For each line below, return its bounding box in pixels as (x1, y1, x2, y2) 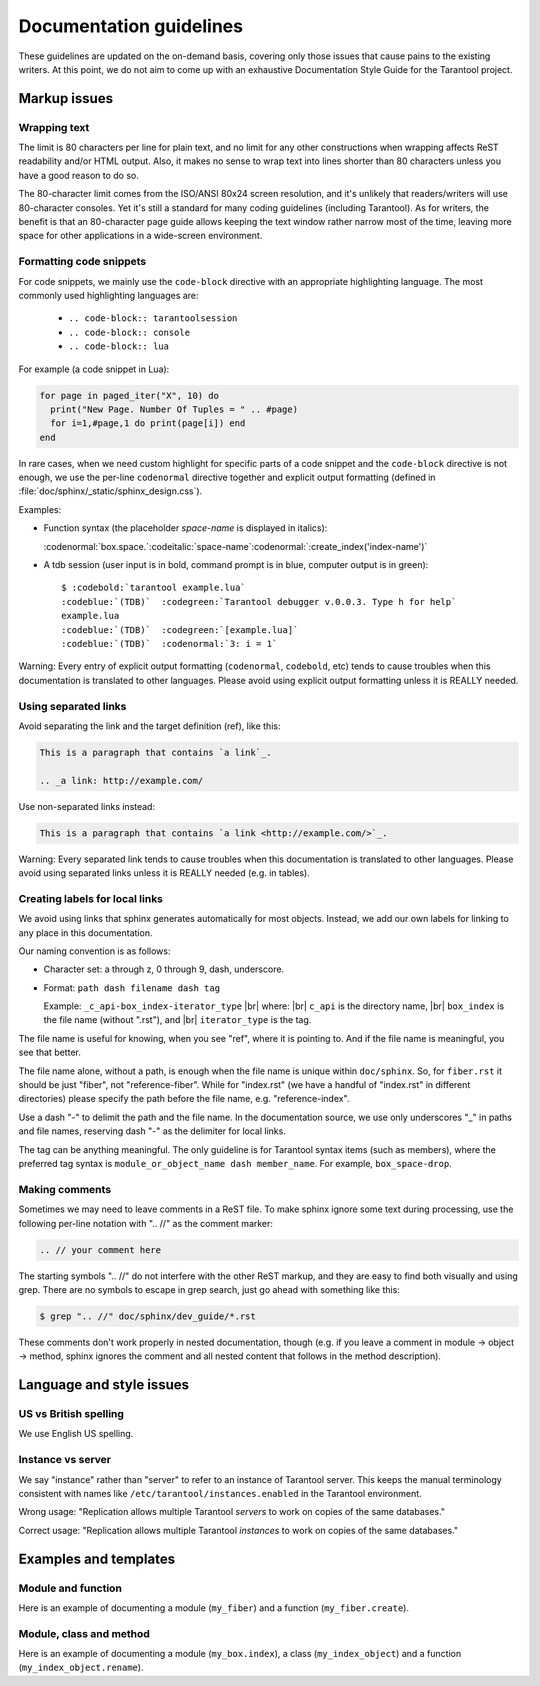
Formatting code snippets (18, 255, 147, 269)
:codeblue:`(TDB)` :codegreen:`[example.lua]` (61, 624, 299, 635)
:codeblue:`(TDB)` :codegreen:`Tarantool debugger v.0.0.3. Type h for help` (61, 596, 457, 607)
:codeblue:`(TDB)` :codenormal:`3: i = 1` (61, 638, 278, 649)
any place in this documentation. (18, 926, 153, 939)
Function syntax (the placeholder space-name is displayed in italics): (43, 522, 328, 534)
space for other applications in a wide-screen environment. (18, 230, 263, 242)
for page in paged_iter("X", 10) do (39, 390, 220, 401)
